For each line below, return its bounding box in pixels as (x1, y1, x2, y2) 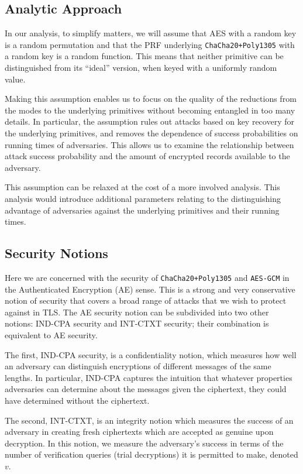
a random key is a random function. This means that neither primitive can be (5, 50, 284, 62)
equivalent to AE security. (5, 329, 98, 341)
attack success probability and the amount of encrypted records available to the (5, 150, 290, 162)
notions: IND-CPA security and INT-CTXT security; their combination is (5, 317, 269, 329)
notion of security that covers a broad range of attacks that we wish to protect (5, 294, 287, 307)
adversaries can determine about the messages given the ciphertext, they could (5, 383, 287, 395)
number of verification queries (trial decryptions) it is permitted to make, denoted (5, 448, 298, 461)
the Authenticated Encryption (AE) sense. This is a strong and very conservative (5, 283, 295, 295)
